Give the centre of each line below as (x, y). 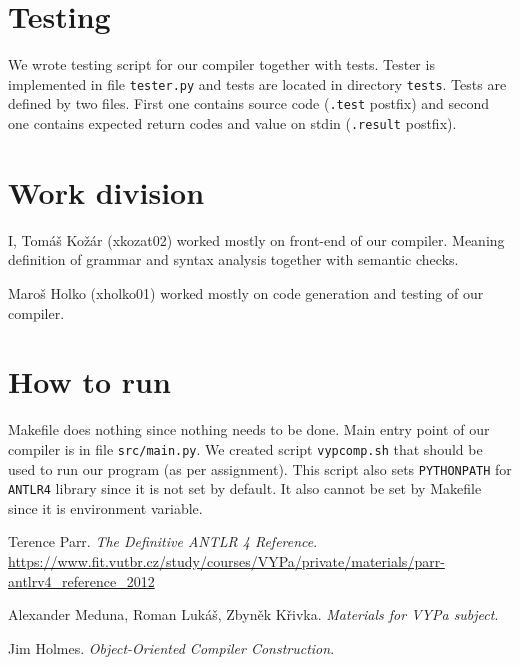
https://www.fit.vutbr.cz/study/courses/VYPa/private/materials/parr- (226, 561)
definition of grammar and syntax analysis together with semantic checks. (233, 259)
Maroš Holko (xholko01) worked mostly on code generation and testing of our (246, 293)
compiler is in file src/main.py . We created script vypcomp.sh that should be (245, 448)
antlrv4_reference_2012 (81, 580)
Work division (106, 191)
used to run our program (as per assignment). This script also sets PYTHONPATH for (260, 468)
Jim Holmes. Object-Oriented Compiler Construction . (171, 647)
